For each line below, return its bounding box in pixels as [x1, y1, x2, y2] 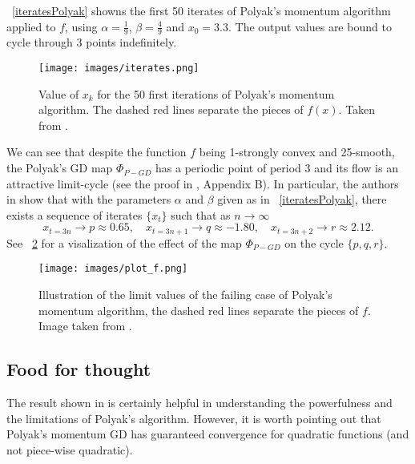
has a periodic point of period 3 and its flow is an [155, 159, 398, 176]
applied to [6, 18, 56, 34]
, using [65, 18, 98, 34]
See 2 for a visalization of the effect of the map [6, 234, 242, 251]
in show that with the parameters [6, 191, 171, 208]
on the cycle [284, 234, 344, 251]
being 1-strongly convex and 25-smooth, [199, 143, 395, 160]
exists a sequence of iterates [6, 206, 143, 223]
